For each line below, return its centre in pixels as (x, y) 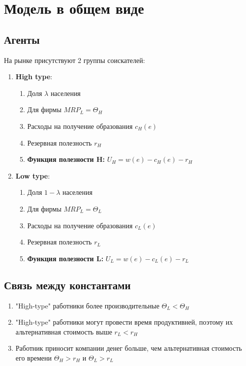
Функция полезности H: (66, 159)
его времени (33, 357)
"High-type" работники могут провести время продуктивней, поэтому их (124, 322)
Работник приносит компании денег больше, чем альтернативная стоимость (129, 348)
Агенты (22, 39)
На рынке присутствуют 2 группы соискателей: (75, 60)
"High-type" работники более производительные (87, 305)
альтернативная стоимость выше (64, 331)
